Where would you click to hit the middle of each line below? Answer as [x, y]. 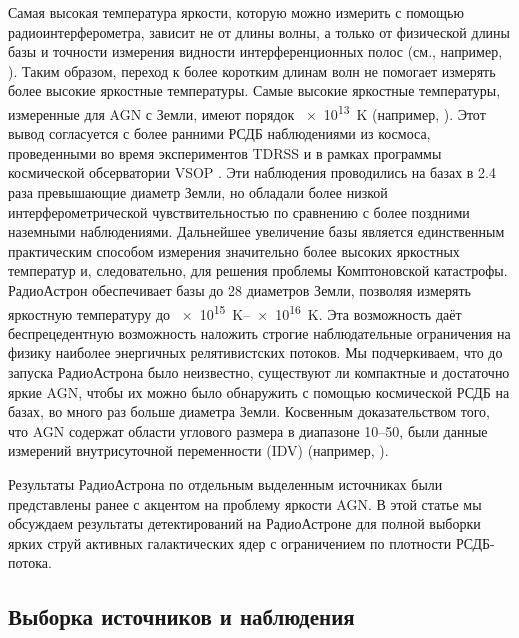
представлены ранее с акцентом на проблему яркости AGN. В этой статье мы [245, 503]
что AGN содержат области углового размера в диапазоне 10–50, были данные [248, 430]
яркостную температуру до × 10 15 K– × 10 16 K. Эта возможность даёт [235, 312]
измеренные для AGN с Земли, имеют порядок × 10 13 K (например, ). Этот [247, 112]
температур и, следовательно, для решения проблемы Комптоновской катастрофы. [258, 270]
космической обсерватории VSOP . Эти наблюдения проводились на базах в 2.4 [252, 172]
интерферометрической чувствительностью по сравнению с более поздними [239, 211]
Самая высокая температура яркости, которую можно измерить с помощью [236, 12]
